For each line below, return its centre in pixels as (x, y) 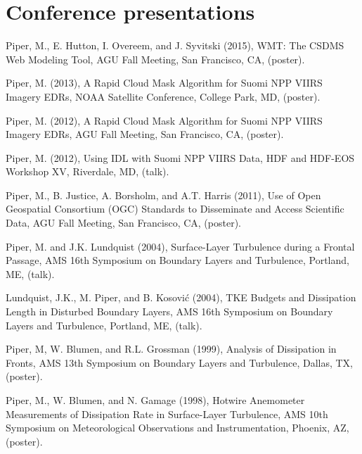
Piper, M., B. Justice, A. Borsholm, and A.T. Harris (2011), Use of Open (163, 195)
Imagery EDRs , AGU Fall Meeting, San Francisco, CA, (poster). (145, 134)
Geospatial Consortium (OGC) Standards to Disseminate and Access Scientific (175, 209)
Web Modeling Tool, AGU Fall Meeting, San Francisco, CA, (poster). (155, 59)
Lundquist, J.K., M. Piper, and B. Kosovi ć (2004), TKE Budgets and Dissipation (181, 297)
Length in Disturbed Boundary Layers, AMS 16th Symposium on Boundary (169, 311)
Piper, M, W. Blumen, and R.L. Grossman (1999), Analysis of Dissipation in (171, 349)
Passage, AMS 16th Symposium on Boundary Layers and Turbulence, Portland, (177, 260)
